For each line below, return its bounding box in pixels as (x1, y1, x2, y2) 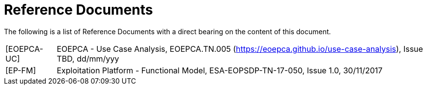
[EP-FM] (5, 65, 36, 75)
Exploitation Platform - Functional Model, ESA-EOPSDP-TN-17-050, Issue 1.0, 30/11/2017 (57, 65, 383, 75)
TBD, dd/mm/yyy (57, 53, 119, 64)
